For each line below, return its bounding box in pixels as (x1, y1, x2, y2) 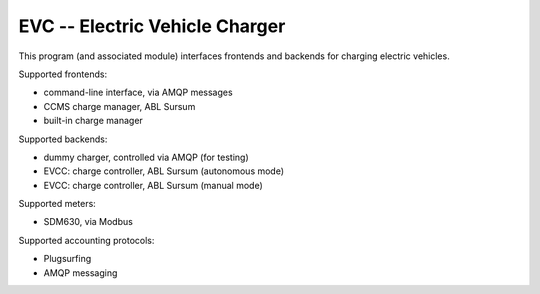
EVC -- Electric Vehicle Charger (18, 15, 286, 37)
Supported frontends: (18, 68, 108, 80)
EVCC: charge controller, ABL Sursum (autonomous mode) (43, 165, 285, 177)
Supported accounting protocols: (18, 234, 155, 246)
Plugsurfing (43, 253, 92, 265)
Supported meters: (18, 198, 97, 210)
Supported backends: (18, 133, 108, 145)
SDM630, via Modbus (43, 216, 134, 228)
